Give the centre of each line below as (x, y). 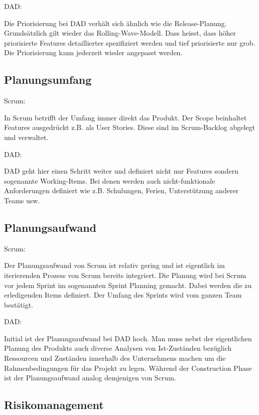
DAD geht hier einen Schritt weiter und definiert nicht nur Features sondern (121, 171)
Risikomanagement (54, 405)
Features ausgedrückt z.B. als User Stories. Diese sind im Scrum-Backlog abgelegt (130, 127)
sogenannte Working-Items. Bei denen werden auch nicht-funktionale (110, 180)
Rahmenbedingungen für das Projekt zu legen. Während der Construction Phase (128, 368)
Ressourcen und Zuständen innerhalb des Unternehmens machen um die (115, 358)
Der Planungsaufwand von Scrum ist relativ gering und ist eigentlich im (114, 265)
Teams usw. (22, 200)
